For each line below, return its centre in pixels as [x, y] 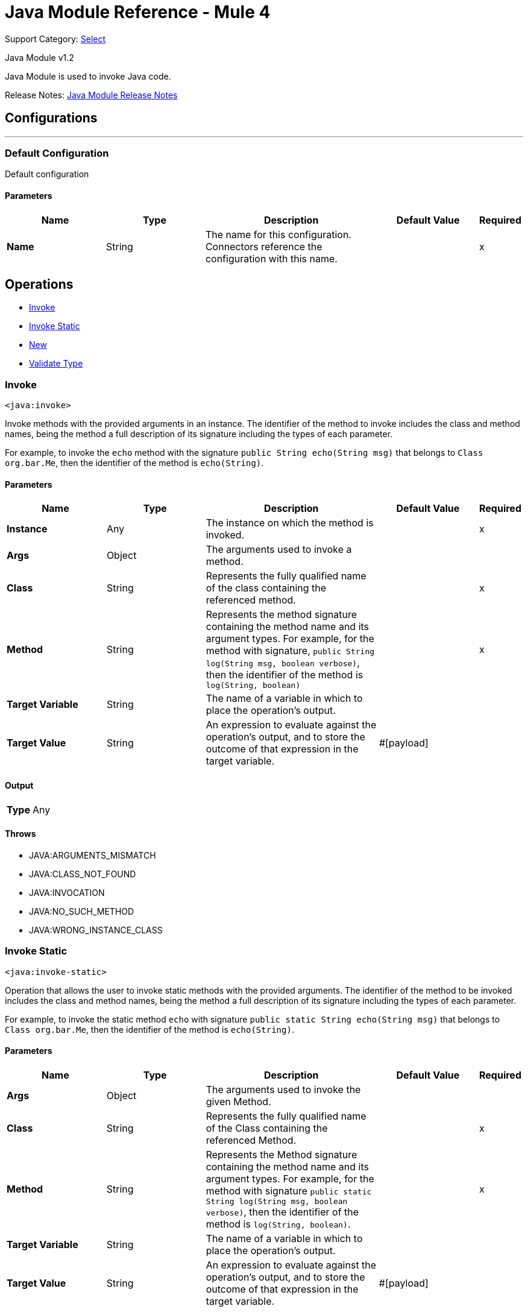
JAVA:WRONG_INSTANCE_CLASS [96, 930]
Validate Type [56, 364]
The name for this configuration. [278, 234]
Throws [20, 834]
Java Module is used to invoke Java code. [88, 76]
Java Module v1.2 [39, 57]
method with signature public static [289, 1191]
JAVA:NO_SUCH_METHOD [82, 911]
